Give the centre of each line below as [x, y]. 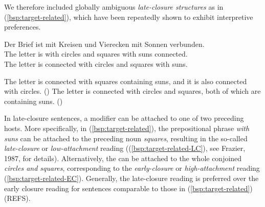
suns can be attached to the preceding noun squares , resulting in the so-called [126, 138]
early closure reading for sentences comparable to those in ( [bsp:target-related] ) [128, 188]
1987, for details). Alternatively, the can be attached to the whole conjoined [123, 158]
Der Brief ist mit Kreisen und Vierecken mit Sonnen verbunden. [104, 44]
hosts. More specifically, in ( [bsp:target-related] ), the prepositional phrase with [127, 128]
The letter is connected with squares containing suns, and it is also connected [126, 81]
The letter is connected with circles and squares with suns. [96, 63]
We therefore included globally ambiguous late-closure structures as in [114, 7]
